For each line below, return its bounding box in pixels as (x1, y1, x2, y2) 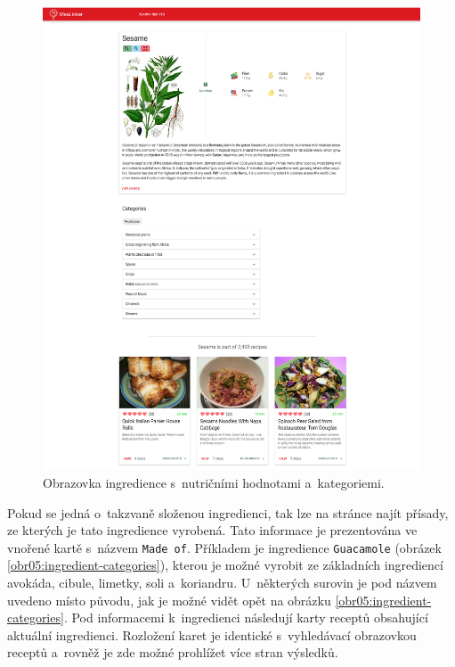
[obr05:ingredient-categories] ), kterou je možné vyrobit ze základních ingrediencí (7, 556, 443, 574)
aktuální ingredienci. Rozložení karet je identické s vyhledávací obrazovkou (7, 625, 417, 644)
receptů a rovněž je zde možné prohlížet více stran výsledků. (7, 643, 338, 662)
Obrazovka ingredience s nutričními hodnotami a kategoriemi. (43, 473, 385, 491)
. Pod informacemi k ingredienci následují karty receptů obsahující (63, 608, 428, 627)
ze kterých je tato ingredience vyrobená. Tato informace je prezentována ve (7, 521, 418, 539)
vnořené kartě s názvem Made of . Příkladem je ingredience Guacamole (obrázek (7, 538, 442, 556)
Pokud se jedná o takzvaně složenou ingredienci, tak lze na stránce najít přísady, (7, 503, 449, 522)
